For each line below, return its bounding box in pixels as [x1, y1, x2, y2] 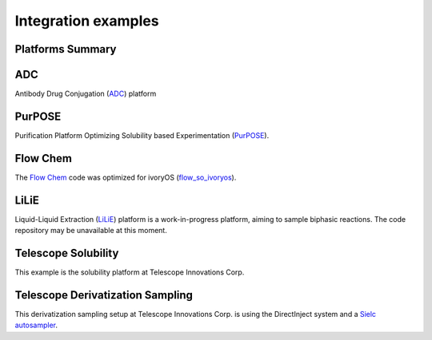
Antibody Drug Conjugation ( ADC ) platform [14, 89, 157, 99]
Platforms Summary [14, 42, 117, 56]
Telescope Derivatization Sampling [14, 288, 194, 302]
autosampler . [14, 320, 58, 330]
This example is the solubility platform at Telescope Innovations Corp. [14, 267, 245, 277]
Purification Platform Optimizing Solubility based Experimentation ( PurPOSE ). [14, 130, 270, 140]
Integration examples [14, 12, 159, 30]
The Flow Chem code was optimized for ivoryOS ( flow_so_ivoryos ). [14, 172, 237, 182]
